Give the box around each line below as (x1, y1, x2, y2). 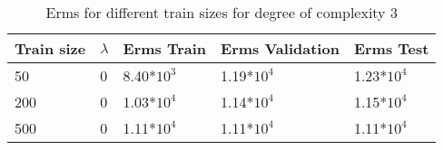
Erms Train (123, 38, 207, 59)
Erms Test (353, 38, 429, 59)
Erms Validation (221, 38, 340, 59)
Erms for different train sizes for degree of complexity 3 (45, 2, 398, 23)
